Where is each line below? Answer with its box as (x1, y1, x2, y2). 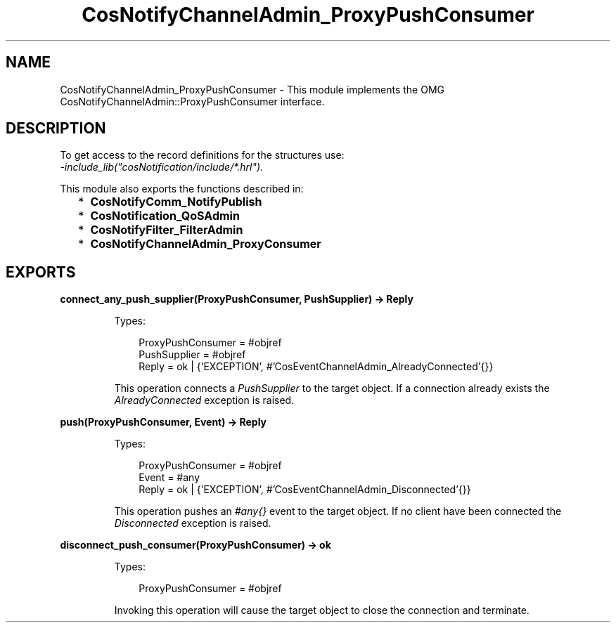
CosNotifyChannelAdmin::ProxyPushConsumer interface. (60, 95, 325, 107)
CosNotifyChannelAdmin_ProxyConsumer (90, 237, 321, 251)
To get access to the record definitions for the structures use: (60, 149, 345, 162)
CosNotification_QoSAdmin (90, 209, 240, 223)
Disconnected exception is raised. (114, 517, 271, 530)
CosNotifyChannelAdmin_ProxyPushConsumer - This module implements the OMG (60, 83, 444, 96)
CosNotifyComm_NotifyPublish (90, 195, 262, 209)
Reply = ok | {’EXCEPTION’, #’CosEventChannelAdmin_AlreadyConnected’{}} (139, 360, 494, 373)
